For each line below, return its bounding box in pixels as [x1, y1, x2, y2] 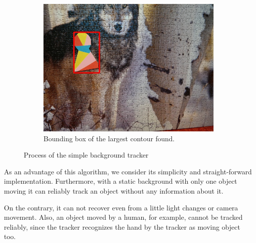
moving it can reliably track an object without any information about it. [4, 185, 223, 196]
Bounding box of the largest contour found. [43, 133, 175, 143]
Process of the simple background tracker [24, 150, 149, 160]
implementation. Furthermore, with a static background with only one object [4, 176, 237, 186]
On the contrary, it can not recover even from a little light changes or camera [4, 202, 238, 212]
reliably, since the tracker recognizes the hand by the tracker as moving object [4, 221, 240, 232]
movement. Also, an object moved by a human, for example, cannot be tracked [4, 212, 243, 222]
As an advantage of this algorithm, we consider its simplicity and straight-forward [4, 166, 252, 176]
